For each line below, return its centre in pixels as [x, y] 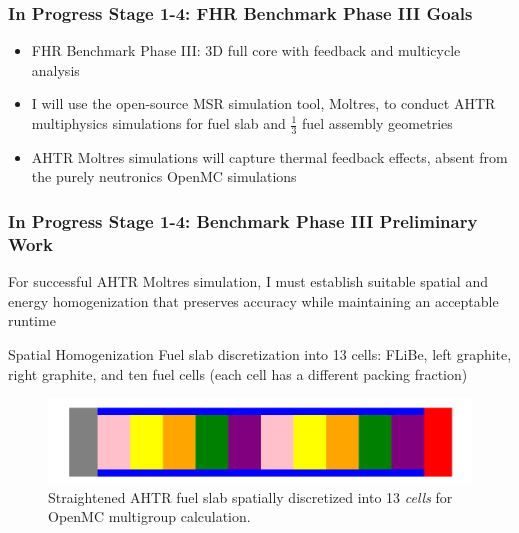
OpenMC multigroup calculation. [149, 516]
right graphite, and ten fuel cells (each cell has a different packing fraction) [238, 373]
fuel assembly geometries [377, 123]
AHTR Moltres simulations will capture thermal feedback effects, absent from [269, 156]
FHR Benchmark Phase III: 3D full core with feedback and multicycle [246, 50]
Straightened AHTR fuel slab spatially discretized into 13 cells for [250, 496]
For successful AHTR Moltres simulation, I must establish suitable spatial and [248, 281]
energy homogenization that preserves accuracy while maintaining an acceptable [253, 300]
